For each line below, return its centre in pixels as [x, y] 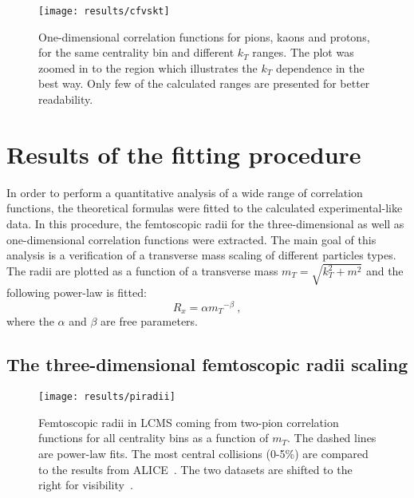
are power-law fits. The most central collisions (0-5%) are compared [203, 454]
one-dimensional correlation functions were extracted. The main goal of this [191, 239]
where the [30, 321]
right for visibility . [86, 485]
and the [384, 271]
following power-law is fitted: [77, 292]
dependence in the [320, 67]
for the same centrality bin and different [136, 52]
